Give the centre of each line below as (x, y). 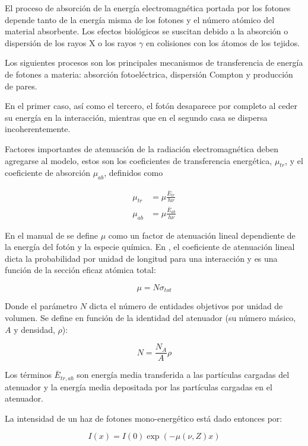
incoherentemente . (38, 129)
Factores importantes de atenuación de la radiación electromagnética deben (142, 148)
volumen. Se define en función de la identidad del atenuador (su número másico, (150, 317)
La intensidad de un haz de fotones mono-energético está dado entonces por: (144, 418)
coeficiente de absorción (47, 173)
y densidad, (34, 329)
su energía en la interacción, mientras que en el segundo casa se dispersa (136, 117)
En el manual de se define (51, 235)
